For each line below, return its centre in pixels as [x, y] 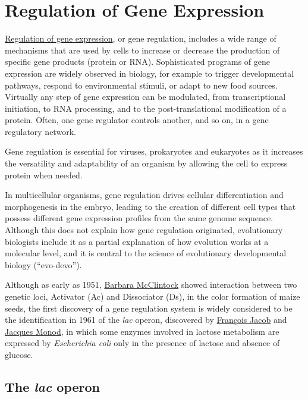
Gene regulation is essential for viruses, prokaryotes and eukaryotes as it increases [154, 151]
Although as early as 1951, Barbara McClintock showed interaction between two [151, 285]
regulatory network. [40, 131]
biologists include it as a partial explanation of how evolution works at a [137, 241]
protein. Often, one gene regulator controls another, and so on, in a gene [137, 120]
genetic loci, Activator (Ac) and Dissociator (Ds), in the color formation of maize [153, 296]
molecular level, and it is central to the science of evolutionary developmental [146, 253]
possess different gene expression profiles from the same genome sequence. [139, 218]
